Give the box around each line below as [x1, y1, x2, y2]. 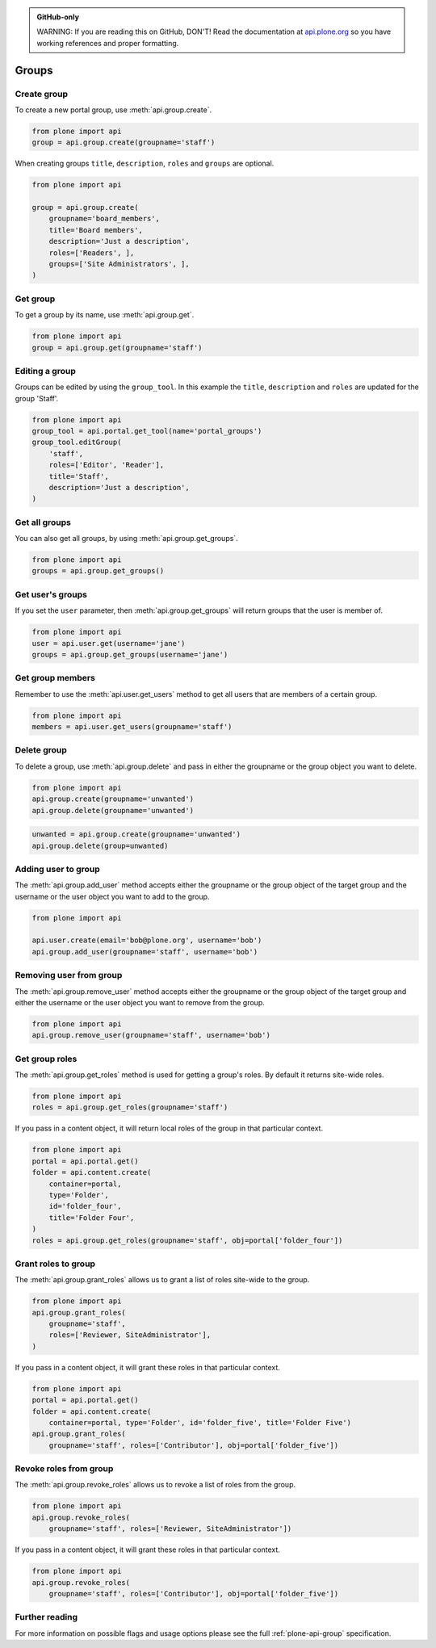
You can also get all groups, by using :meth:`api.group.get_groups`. [15, 534, 238, 543]
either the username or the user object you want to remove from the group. [15, 997, 266, 1007]
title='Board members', [48, 225, 143, 234]
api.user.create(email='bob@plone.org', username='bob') [31, 936, 262, 945]
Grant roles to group [15, 1258, 96, 1269]
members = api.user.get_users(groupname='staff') [31, 723, 233, 732]
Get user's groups [15, 589, 88, 600]
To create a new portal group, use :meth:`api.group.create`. [15, 105, 212, 115]
